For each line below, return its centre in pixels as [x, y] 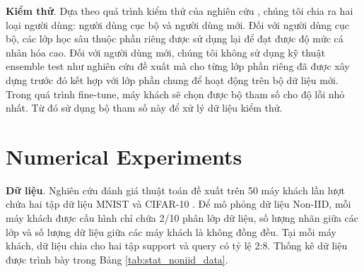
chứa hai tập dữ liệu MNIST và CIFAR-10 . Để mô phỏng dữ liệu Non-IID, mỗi [178, 204]
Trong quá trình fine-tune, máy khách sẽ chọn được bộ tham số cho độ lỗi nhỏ [175, 94]
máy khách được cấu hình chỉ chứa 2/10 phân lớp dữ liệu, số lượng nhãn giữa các [182, 218]
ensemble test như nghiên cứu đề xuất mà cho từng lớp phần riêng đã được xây [178, 66]
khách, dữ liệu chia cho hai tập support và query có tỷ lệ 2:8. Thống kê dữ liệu [177, 246]
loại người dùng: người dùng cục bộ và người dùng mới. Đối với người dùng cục [177, 24]
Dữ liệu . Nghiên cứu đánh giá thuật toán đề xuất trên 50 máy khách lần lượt [175, 190]
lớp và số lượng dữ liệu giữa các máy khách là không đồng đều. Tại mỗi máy [171, 231]
